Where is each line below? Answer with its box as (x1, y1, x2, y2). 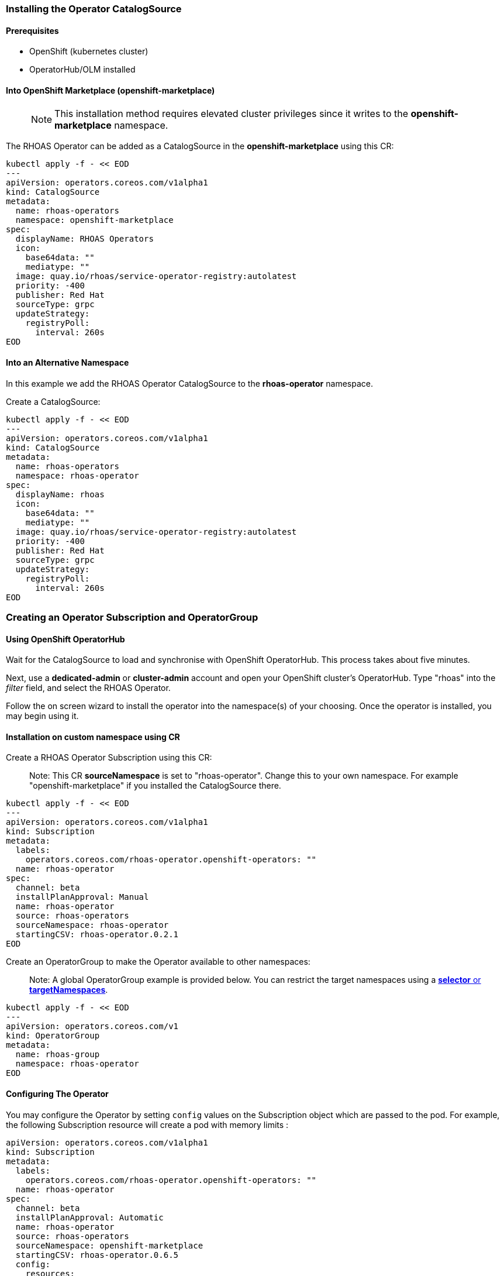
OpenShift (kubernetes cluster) (29, 46, 149, 57)
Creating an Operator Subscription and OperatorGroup (6, 611, 258, 624)
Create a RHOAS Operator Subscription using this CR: (6, 752, 212, 763)
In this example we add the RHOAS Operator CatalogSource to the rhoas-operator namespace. (6, 378, 373, 388)
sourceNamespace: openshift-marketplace (15, 1240, 203, 1250)
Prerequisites (6, 25, 59, 36)
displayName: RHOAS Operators (15, 234, 154, 244)
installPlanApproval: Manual (15, 892, 149, 902)
